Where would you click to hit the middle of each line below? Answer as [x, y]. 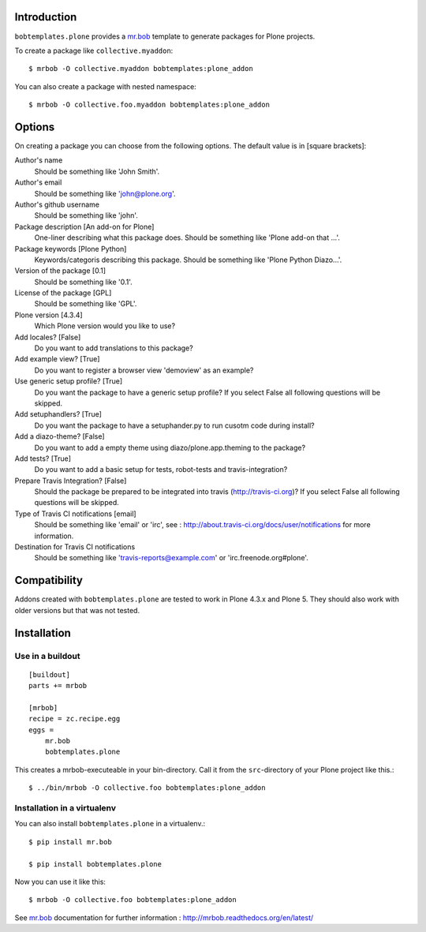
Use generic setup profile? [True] [69, 381]
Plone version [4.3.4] [49, 315]
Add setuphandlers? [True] [58, 414]
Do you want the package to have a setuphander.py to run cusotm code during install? [174, 425]
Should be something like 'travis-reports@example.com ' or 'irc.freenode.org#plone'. [172, 558]
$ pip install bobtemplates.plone [95, 864]
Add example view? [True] [57, 359]
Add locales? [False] [48, 337]
